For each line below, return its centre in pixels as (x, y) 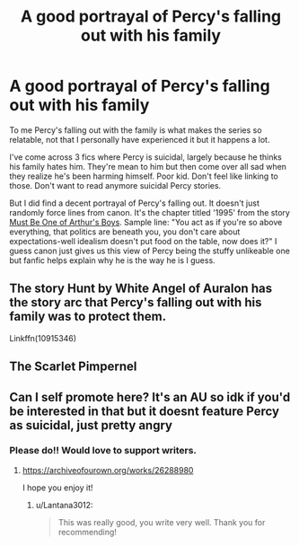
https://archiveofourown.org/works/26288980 (108, 470)
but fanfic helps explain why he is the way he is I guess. (112, 260)
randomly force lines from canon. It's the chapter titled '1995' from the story (149, 212)
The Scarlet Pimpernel (73, 367)
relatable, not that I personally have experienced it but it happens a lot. (140, 139)
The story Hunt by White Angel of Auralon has (141, 289)
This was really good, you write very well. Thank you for (162, 522)
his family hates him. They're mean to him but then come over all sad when (148, 166)
